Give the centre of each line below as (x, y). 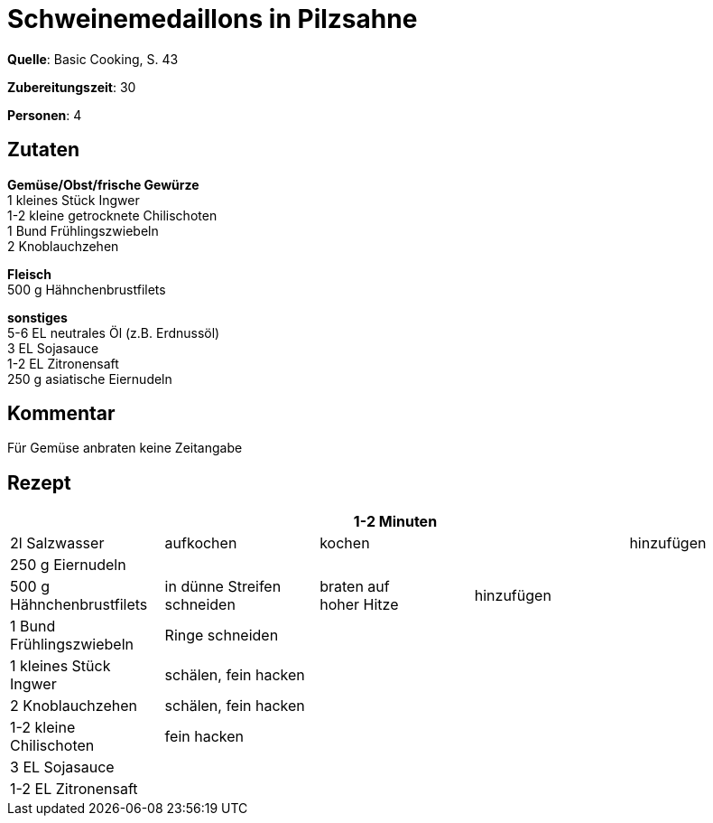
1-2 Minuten (395, 522)
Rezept (39, 482)
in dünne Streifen (223, 587)
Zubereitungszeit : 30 (72, 87)
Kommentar (61, 414)
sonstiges (37, 317)
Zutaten (44, 150)
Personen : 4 (45, 115)
